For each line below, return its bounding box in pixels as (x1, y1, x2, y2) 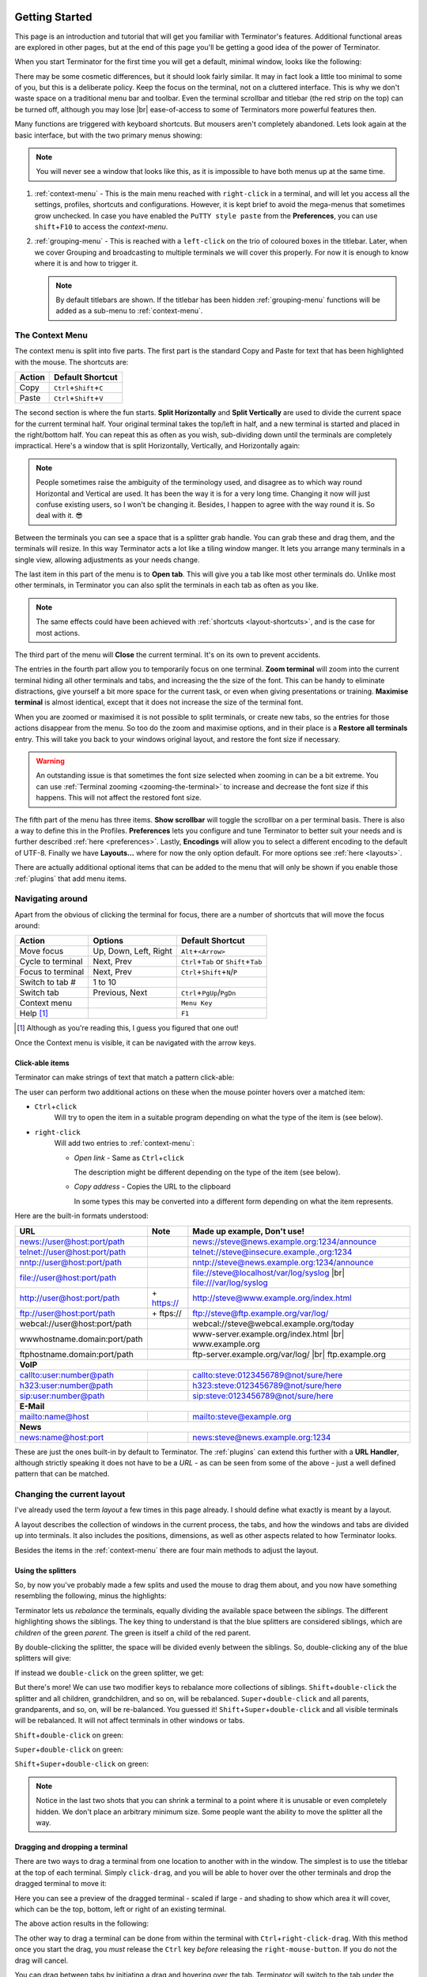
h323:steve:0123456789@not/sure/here (192, 1380, 342, 1391)
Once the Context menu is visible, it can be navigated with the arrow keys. (14, 1038, 257, 1047)
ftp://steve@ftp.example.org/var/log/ (192, 1307, 329, 1318)
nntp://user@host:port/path (19, 1257, 123, 1268)
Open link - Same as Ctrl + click (74, 1153, 185, 1162)
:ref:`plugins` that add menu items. (14, 874, 127, 883)
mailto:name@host (19, 1411, 89, 1422)
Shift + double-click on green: (14, 1730, 124, 1740)
